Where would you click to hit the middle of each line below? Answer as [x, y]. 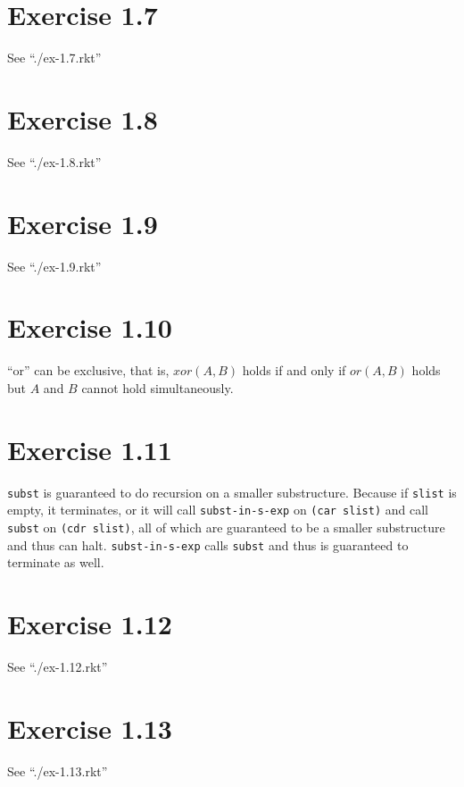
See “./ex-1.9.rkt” [54, 266]
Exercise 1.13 [90, 728]
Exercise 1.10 [90, 327]
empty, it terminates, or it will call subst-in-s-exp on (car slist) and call [218, 510]
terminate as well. [56, 562]
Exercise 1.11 [90, 449]
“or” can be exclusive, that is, [88, 370]
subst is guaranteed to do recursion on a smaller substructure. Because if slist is [232, 492]
